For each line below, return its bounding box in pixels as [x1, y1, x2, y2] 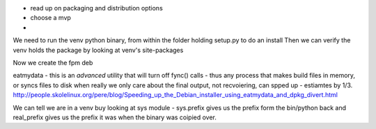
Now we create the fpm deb [13, 58, 93, 67]
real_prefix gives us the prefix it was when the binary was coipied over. [13, 113, 217, 121]
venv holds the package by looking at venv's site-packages [13, 46, 184, 54]
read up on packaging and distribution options [30, 4, 163, 12]
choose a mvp [30, 14, 71, 22]
